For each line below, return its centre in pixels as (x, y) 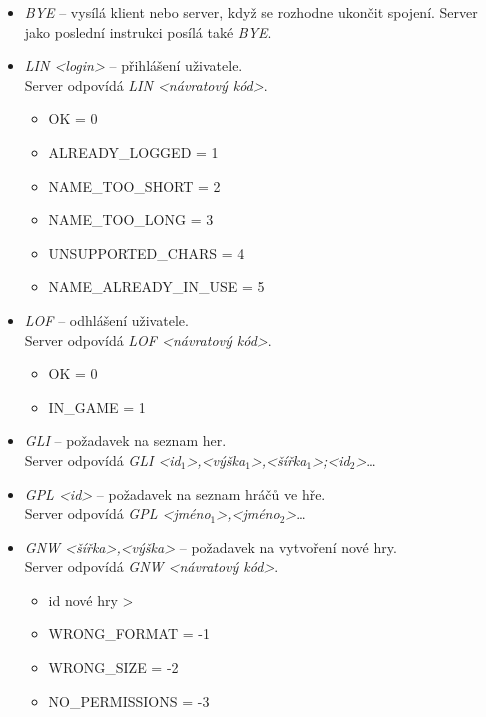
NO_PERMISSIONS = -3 (129, 700)
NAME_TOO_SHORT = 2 (134, 185)
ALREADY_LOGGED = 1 (133, 151)
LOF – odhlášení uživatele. (106, 319)
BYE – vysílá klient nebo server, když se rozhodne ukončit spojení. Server (251, 12)
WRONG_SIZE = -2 (113, 667)
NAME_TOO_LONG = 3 (131, 219)
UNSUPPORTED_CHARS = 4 (146, 252)
